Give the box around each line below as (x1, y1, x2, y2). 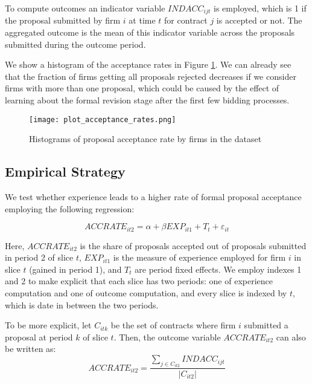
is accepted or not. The (216, 14, 302, 27)
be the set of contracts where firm (110, 319, 236, 331)
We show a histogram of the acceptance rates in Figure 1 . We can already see (5, 58, 291, 71)
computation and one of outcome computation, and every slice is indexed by (5, 287, 287, 299)
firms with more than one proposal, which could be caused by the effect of (5, 82, 279, 94)
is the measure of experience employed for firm (113, 251, 286, 264)
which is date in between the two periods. (5, 298, 159, 311)
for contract (164, 14, 208, 27)
